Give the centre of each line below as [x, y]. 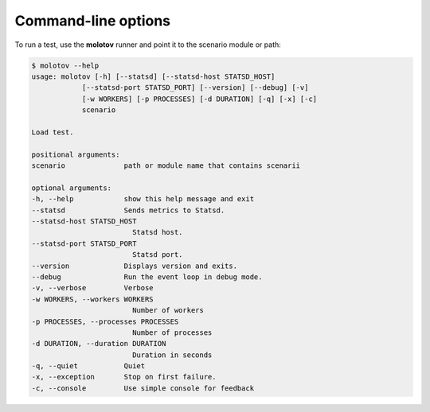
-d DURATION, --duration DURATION [99, 344]
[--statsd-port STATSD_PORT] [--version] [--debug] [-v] [195, 88]
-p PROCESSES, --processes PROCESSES [105, 321]
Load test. [53, 132]
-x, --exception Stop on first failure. [124, 377]
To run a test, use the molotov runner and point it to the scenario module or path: [148, 45]
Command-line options [93, 21]
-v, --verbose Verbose [93, 288]
